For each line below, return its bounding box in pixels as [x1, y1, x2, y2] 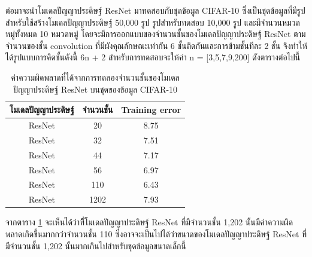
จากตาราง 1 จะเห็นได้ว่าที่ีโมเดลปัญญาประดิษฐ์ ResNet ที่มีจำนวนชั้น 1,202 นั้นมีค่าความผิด [5, 216, 293, 228]
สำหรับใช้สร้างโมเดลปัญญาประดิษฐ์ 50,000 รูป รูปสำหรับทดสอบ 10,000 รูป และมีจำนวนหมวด [5, 16, 300, 28]
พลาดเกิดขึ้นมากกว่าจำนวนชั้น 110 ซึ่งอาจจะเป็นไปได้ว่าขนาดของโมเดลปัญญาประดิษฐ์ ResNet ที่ [5, 227, 307, 240]
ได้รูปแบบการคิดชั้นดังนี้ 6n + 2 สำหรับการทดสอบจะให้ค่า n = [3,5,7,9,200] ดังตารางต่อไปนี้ [5, 51, 301, 63]
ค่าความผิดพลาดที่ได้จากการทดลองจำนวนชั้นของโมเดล [11, 71, 180, 83]
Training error [121, 103, 181, 116]
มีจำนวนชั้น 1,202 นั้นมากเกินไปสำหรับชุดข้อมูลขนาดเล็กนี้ [5, 239, 187, 252]
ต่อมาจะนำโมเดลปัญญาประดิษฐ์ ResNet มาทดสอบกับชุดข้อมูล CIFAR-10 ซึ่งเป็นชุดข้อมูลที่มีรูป [5, 4, 305, 16]
